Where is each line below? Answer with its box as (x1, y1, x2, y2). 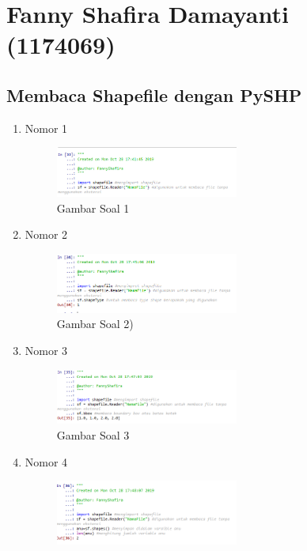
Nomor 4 (25, 453, 68, 470)
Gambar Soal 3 (56, 426, 130, 443)
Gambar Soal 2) (56, 315, 134, 332)
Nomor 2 (25, 226, 68, 243)
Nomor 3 (25, 342, 68, 358)
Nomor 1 (25, 119, 68, 136)
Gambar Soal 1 (56, 199, 130, 216)
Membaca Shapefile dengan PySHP (6, 82, 302, 107)
